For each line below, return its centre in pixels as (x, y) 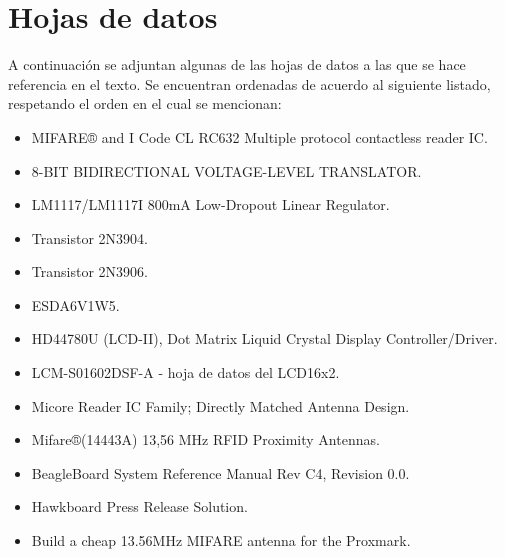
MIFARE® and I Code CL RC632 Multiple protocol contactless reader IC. (259, 136)
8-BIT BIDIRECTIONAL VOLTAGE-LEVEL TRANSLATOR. (226, 170)
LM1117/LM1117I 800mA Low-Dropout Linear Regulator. (210, 204)
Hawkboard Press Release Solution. (139, 506)
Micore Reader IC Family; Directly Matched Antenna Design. (220, 405)
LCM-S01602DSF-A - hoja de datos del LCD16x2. (185, 372)
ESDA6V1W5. (75, 304)
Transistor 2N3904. (89, 237)
